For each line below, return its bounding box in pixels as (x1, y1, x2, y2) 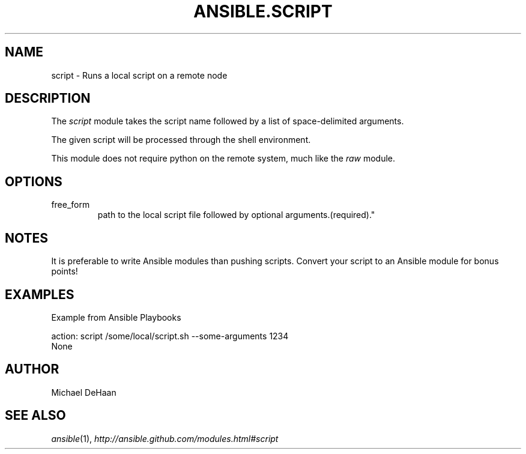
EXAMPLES (5, 286, 74, 302)
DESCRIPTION (5, 91, 91, 106)
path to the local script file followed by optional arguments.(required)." (97, 210, 375, 220)
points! (51, 266, 78, 277)
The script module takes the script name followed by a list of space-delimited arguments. (51, 116, 404, 127)
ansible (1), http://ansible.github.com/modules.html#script (51, 433, 279, 444)
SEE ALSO (5, 408, 66, 423)
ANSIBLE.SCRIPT (193, 1, 333, 22)
